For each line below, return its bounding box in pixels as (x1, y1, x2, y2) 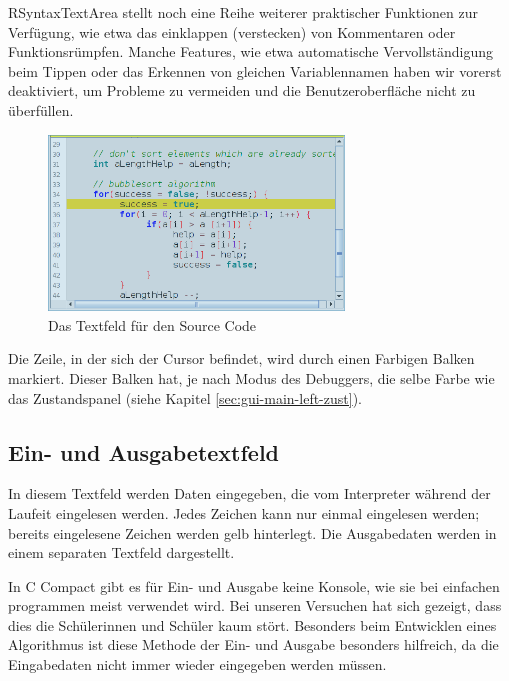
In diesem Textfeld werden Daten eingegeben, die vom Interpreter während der (8, 483, 491, 504)
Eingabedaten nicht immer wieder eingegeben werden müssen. (8, 654, 387, 675)
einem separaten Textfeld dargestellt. (8, 542, 235, 563)
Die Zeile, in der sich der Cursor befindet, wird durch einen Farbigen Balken (8, 348, 475, 369)
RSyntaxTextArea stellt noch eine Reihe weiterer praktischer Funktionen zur (8, 2, 478, 22)
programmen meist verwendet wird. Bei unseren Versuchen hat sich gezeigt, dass (8, 595, 502, 616)
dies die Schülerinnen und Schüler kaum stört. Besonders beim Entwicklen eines (8, 614, 497, 635)
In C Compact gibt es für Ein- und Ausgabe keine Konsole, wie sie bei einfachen (8, 575, 500, 596)
